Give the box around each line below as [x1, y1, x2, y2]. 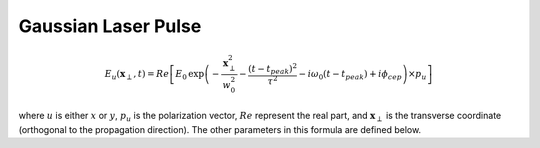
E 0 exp [175, 68, 205, 82]
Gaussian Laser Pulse [18, 15, 202, 37]
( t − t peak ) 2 [248, 61, 298, 77]
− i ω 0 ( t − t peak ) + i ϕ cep [298, 68, 402, 82]
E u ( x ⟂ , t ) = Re [104, 68, 170, 82]
